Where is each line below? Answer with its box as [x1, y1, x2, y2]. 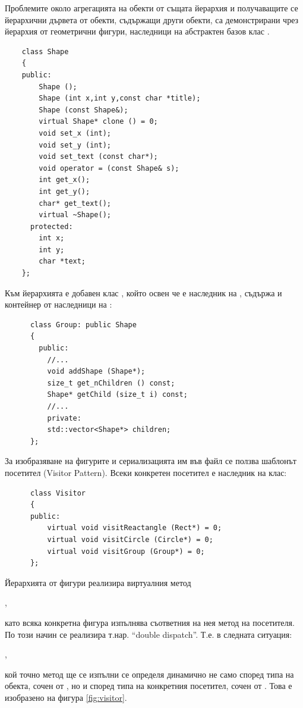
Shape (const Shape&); [39, 105, 128, 114]
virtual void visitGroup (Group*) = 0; [47, 547, 205, 556]
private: [47, 413, 81, 422]
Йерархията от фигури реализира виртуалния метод [5, 576, 191, 588]
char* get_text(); [39, 199, 111, 208]
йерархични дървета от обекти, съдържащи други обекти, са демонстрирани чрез [5, 13, 299, 26]
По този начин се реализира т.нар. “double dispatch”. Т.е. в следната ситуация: [5, 628, 292, 640]
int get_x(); [39, 176, 90, 184]
